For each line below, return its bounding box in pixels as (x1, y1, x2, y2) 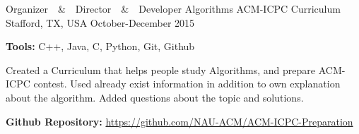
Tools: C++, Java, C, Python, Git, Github (6, 39, 195, 54)
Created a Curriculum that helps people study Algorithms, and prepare (6, 62, 316, 77)
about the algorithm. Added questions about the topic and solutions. (6, 90, 304, 104)
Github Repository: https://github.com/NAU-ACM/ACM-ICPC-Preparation (6, 114, 353, 128)
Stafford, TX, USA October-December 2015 (6, 15, 195, 30)
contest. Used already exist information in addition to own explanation (33, 76, 341, 91)
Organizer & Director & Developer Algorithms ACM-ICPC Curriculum (6, 1, 341, 16)
